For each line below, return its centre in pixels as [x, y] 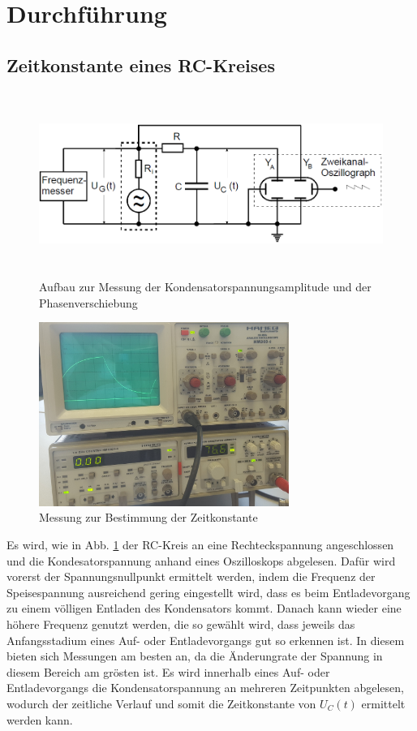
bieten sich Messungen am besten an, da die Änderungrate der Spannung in [195, 656]
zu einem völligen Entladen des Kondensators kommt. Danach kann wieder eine [204, 608]
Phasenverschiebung [88, 302]
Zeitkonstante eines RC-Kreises [141, 64]
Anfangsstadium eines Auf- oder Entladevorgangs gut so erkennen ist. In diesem [206, 640]
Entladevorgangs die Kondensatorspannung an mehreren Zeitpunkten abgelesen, [205, 688]
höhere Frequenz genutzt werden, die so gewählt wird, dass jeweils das [181, 624]
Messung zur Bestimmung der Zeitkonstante [148, 517]
